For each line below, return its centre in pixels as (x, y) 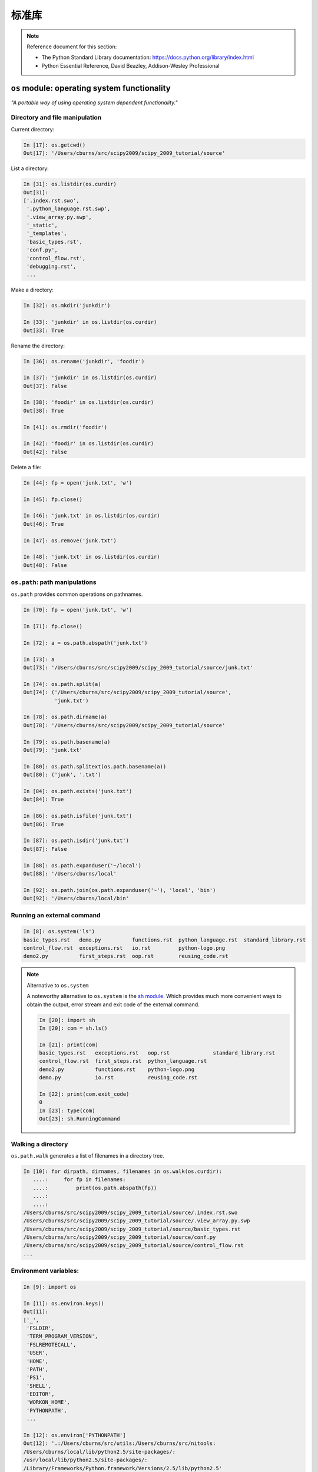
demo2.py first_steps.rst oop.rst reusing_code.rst (126, 956)
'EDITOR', (41, 1394)
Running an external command (56, 916)
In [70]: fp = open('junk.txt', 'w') (78, 610)
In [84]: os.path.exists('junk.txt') (78, 791)
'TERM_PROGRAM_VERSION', (62, 1336)
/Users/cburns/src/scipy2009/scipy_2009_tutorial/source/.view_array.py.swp (137, 1221)
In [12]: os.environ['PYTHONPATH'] (74, 1435)
